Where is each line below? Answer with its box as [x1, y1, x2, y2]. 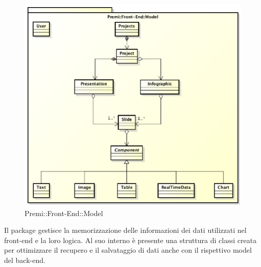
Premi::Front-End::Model [25, 207, 103, 218]
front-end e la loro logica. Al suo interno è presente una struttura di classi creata [4, 234, 257, 245]
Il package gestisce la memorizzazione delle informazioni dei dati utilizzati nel [4, 225, 247, 235]
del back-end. [4, 255, 45, 265]
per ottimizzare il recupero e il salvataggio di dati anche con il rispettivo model [4, 245, 252, 255]
